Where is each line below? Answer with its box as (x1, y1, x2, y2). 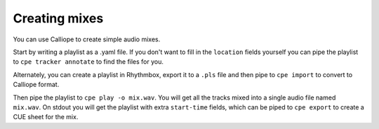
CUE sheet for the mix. (13, 113, 79, 121)
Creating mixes (13, 11, 104, 26)
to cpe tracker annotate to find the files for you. (13, 57, 164, 66)
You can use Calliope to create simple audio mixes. (13, 35, 161, 43)
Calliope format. (13, 81, 60, 89)
